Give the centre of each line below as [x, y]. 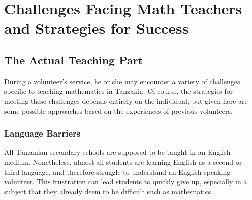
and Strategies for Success [97, 28]
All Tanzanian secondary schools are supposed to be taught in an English [117, 152]
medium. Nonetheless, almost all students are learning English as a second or [123, 161]
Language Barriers [42, 133]
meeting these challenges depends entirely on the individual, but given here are [126, 101]
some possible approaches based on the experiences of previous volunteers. [118, 111]
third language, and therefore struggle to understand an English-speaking [117, 172]
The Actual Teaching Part [74, 60]
